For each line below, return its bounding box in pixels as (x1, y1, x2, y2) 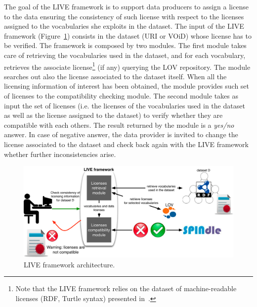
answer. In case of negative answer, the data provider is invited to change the (4, 129, 238, 140)
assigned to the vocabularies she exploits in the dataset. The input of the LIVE (4, 21, 244, 31)
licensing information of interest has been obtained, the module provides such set (4, 81, 250, 91)
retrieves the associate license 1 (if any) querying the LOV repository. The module (4, 60, 251, 72)
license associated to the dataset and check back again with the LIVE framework (4, 139, 249, 149)
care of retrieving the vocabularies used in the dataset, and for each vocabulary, (4, 50, 246, 60)
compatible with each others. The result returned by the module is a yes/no (4, 119, 234, 130)
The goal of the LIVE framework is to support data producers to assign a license (4, 1, 249, 11)
